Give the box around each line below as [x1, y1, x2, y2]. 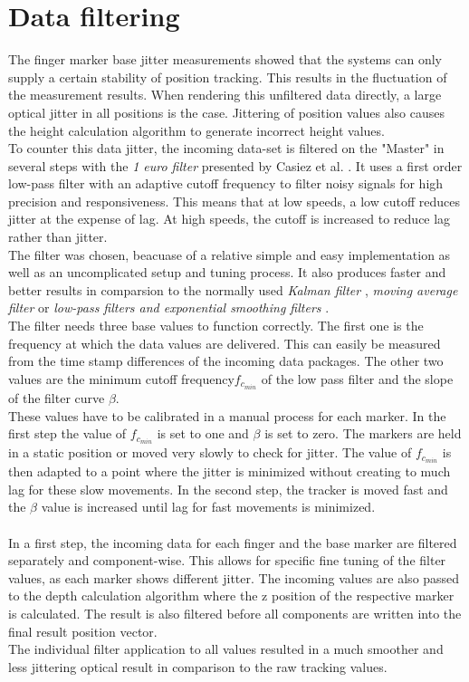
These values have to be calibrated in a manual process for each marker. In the [8, 406, 446, 425]
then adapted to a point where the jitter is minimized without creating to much [8, 462, 451, 481]
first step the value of [8, 424, 127, 443]
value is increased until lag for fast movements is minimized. [41, 497, 376, 516]
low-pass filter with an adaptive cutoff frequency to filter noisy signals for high [8, 174, 444, 193]
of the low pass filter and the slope [261, 369, 454, 388]
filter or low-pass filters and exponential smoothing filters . [8, 298, 330, 317]
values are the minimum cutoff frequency [8, 369, 234, 388]
